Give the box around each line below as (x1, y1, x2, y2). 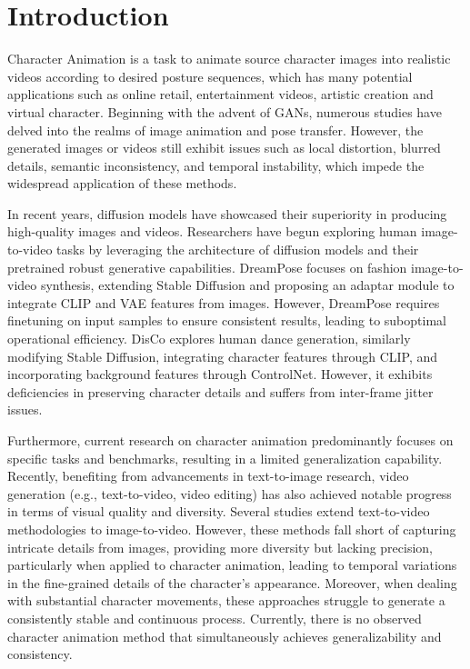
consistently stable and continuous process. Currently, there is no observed (7, 608, 422, 627)
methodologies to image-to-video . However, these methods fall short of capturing (7, 519, 456, 538)
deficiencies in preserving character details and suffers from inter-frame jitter (7, 382, 434, 401)
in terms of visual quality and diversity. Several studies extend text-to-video (7, 502, 430, 521)
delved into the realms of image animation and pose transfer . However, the (7, 120, 424, 139)
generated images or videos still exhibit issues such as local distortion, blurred (7, 138, 441, 157)
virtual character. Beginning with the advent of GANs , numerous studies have (7, 102, 442, 121)
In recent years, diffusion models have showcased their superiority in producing (7, 204, 447, 223)
